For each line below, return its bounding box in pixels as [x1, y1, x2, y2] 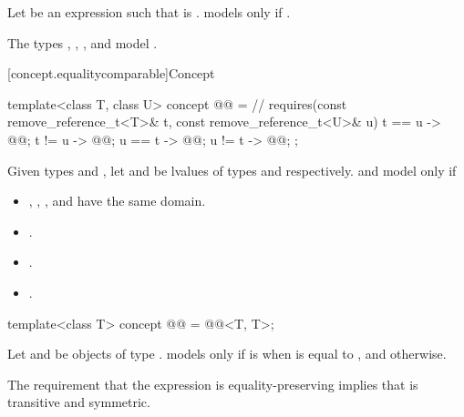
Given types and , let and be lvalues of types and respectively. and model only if [7, 160, 457, 179]
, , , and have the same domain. [28, 191, 206, 210]
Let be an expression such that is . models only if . [7, 3, 291, 21]
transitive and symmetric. [7, 392, 150, 412]
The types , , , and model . [7, 33, 158, 52]
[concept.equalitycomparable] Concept [7, 64, 215, 83]
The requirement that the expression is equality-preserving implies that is [7, 374, 418, 393]
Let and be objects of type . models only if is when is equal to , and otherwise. [7, 344, 447, 363]
